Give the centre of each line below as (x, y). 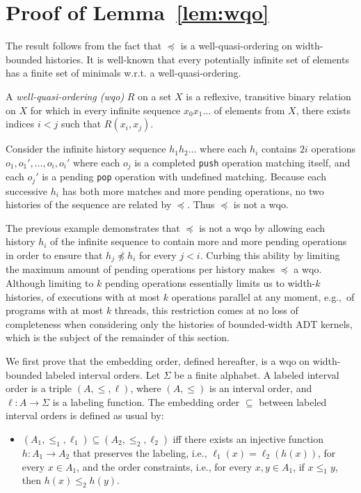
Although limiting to (50, 283)
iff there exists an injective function (248, 438)
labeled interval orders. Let (103, 374)
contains (279, 149)
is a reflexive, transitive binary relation (268, 96)
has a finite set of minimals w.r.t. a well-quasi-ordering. (123, 73)
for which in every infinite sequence (105, 110)
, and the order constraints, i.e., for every (165, 466)
